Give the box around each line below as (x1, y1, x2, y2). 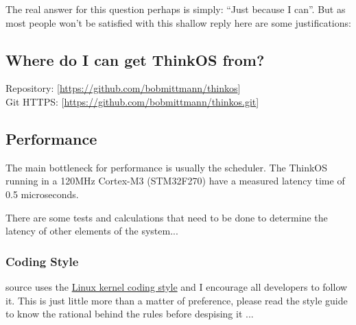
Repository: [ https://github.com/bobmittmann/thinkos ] (5, 81, 241, 95)
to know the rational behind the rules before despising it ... (5, 306, 254, 321)
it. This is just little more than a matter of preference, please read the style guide (5, 293, 348, 307)
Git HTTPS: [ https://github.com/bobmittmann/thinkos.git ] (5, 94, 259, 108)
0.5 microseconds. (5, 186, 79, 201)
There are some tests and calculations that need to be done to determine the (5, 210, 328, 224)
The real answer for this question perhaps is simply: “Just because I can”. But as (5, 2, 346, 16)
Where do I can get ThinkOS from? (5, 49, 265, 70)
